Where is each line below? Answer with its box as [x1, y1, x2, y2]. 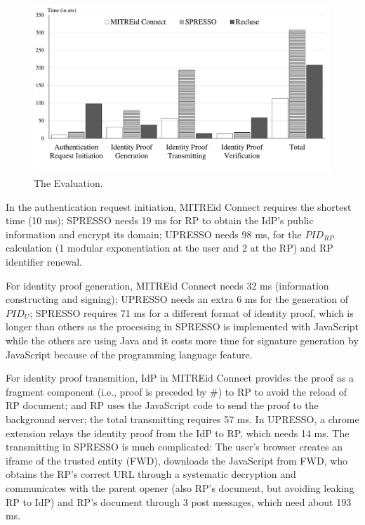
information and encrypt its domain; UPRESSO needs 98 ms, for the [6, 226, 302, 241]
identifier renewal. [6, 254, 82, 269]
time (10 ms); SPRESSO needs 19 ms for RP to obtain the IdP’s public [6, 213, 314, 228]
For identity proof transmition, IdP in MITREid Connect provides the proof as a [6, 370, 354, 385]
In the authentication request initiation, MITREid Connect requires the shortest [6, 199, 352, 214]
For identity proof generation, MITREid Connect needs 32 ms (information [6, 278, 329, 292]
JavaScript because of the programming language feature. [6, 346, 253, 361]
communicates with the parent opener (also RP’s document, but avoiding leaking [6, 480, 354, 495]
